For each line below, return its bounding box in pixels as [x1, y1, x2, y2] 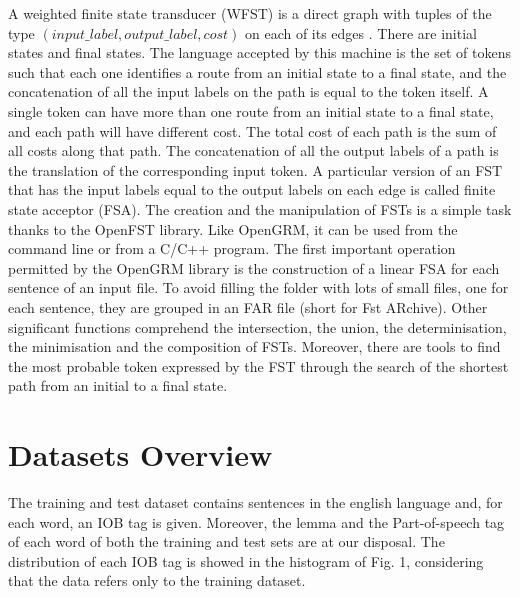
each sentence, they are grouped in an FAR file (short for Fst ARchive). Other [8, 296, 488, 317]
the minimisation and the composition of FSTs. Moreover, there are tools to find [8, 336, 501, 357]
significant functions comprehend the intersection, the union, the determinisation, [8, 316, 507, 337]
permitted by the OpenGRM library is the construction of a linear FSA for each [8, 257, 500, 278]
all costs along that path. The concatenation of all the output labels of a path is [8, 140, 499, 161]
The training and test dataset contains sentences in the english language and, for [8, 492, 503, 512]
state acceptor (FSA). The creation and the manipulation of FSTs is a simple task [8, 198, 512, 219]
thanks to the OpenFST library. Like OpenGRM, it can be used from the [8, 218, 458, 239]
